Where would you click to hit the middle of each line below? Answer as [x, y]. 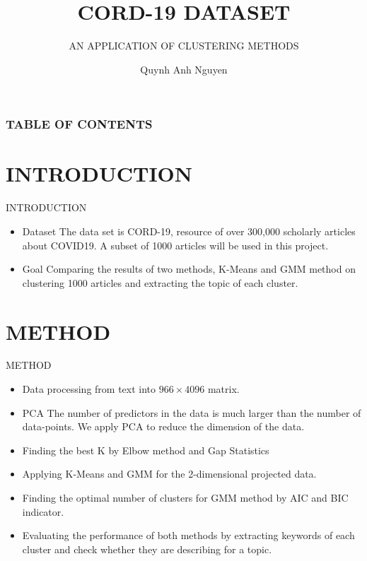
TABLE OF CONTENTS [79, 124]
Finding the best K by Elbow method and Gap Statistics [146, 450]
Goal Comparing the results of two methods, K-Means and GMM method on [189, 269]
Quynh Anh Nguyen [184, 69]
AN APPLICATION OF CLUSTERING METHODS [184, 46]
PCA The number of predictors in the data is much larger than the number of [192, 412]
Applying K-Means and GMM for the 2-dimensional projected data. [169, 474]
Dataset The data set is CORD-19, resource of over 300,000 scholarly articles [189, 231]
